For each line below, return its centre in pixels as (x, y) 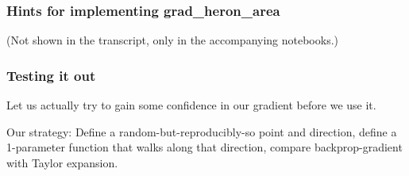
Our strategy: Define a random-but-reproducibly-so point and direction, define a (202, 131)
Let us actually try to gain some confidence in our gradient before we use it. (191, 105)
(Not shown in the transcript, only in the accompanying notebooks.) (173, 40)
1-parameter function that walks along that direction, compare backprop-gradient (204, 147)
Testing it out (51, 75)
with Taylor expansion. (62, 162)
